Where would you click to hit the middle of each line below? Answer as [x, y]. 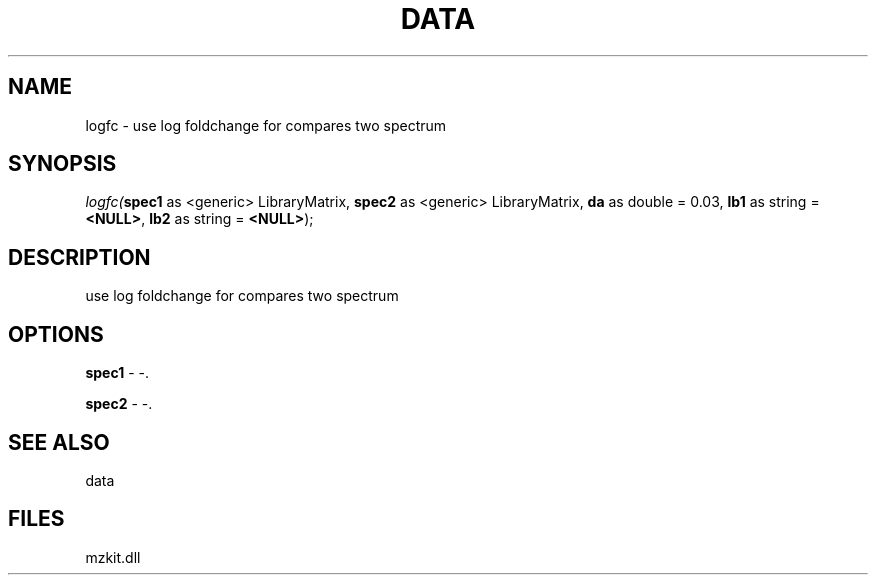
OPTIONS [56, 334]
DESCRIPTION [79, 257]
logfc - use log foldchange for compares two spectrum [266, 125]
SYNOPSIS [62, 164]
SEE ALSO [59, 442]
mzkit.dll [113, 557]
